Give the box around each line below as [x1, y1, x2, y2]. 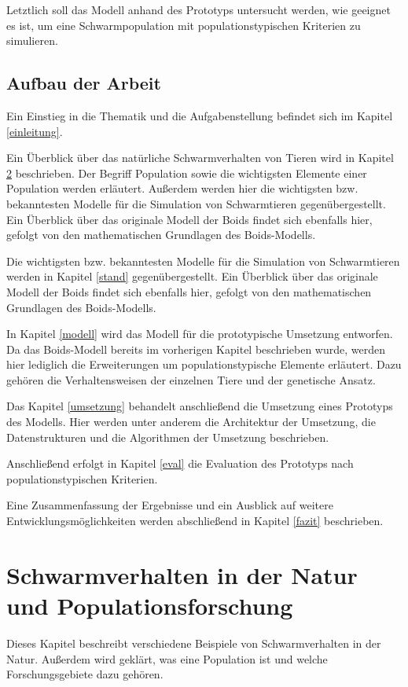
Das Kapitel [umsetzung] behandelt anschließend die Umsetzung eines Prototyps [6, 398, 393, 414]
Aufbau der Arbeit [6, 71, 161, 95]
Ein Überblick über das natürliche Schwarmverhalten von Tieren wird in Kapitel [6, 149, 394, 166]
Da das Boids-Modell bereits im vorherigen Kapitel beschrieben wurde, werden [6, 340, 385, 357]
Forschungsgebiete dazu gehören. [6, 666, 164, 682]
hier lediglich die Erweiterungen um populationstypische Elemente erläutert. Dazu [6, 356, 402, 373]
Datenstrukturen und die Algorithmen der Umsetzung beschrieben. [6, 428, 329, 445]
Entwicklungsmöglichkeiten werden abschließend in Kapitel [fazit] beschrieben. [6, 512, 384, 529]
